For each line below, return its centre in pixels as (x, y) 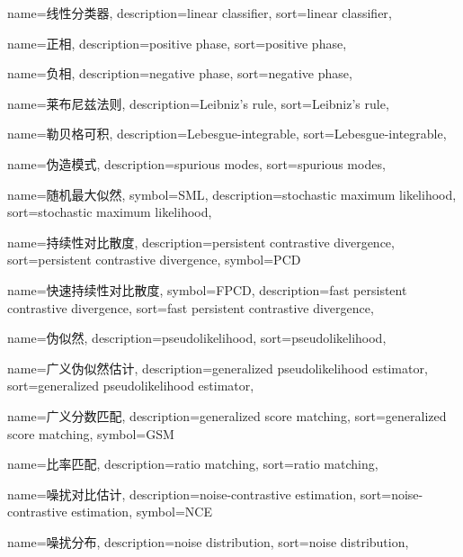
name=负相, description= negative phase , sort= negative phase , (180, 73)
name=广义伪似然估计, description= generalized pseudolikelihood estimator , (218, 368)
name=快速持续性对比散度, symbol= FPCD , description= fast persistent (207, 289)
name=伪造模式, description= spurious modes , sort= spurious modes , (196, 163)
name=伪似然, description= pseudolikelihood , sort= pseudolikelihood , (197, 338)
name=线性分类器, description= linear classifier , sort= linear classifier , (200, 13)
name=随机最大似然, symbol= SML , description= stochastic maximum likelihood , (232, 194)
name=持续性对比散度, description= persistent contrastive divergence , (201, 242)
